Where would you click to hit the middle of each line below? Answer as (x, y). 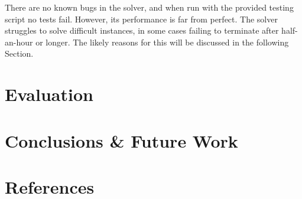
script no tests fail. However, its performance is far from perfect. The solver (141, 19)
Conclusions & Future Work (121, 140)
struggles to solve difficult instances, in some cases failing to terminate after (142, 30)
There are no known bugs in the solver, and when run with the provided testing (149, 7)
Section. (19, 53)
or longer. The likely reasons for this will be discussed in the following (162, 42)
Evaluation (49, 94)
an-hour (19, 42)
